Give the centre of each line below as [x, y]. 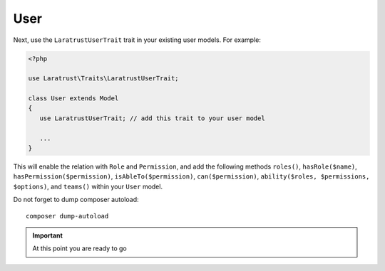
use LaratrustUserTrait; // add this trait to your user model [152, 118]
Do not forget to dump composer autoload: [76, 200]
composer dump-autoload [67, 216]
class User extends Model [73, 99]
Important [48, 235]
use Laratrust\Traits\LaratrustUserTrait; [103, 79]
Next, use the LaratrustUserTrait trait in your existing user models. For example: [137, 40]
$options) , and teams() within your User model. [88, 186]
